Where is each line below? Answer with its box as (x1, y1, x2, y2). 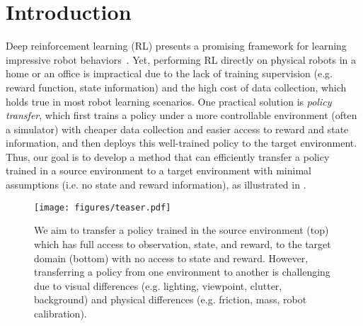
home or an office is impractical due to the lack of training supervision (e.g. (6, 66, 333, 81)
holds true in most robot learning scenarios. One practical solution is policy (6, 94, 332, 108)
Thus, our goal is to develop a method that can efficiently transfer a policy (6, 149, 330, 164)
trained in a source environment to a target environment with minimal (6, 163, 311, 178)
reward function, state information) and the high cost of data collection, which (6, 79, 347, 94)
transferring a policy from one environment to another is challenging (34, 264, 330, 279)
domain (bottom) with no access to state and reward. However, (34, 250, 309, 265)
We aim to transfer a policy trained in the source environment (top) (34, 223, 329, 237)
